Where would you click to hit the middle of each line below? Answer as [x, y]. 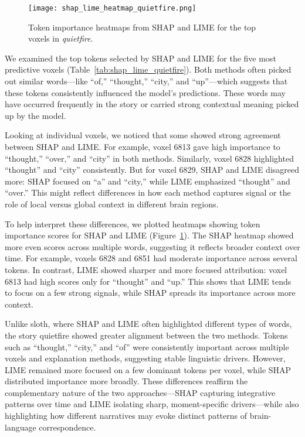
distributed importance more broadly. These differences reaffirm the [126, 381]
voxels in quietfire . [61, 38]
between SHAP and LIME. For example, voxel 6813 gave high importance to [143, 146]
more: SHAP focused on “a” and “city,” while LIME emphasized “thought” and [148, 181]
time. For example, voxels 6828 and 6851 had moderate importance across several [151, 258]
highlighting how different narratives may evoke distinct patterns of [126, 416]
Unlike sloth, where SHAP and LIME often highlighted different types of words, [148, 324]
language [21, 427]
